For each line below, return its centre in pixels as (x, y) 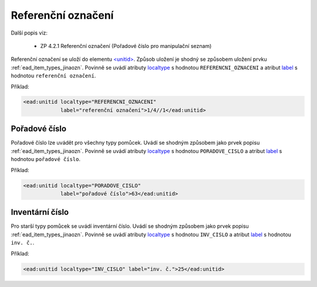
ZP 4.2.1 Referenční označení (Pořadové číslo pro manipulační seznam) (126, 46)
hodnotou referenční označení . (53, 76)
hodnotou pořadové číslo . (46, 159)
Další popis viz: (29, 33)
